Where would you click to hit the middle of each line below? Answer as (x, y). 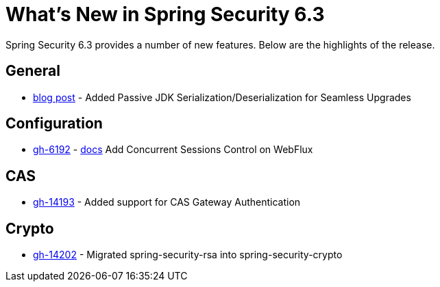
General (33, 71)
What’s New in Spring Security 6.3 (165, 14)
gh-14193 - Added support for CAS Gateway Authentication (167, 202)
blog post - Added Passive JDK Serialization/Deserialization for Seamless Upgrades (222, 97)
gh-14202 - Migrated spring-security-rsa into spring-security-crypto (188, 255)
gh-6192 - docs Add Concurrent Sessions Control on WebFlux (173, 150)
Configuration (54, 124)
